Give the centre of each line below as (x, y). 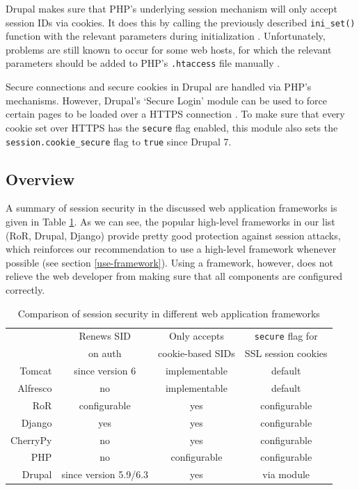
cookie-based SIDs (197, 353)
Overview (40, 179)
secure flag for (286, 336)
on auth (105, 353)
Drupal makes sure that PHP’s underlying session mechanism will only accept (171, 8)
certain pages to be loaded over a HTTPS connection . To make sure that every (175, 114)
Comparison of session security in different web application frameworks (169, 313)
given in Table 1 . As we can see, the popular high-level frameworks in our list (170, 221)
